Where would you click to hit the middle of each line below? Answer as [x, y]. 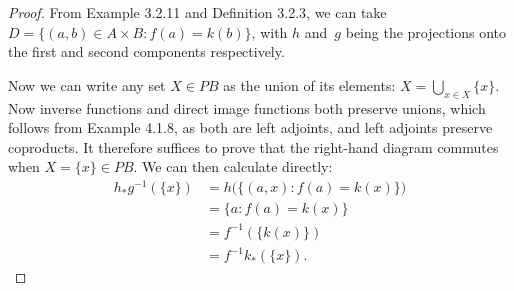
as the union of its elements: [309, 84]
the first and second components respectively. [146, 51]
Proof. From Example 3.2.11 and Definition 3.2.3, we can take [197, 12]
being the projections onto [426, 31]
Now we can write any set [87, 84]
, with [269, 31]
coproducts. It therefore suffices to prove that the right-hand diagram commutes [253, 146]
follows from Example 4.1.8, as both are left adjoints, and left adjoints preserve [250, 127]
